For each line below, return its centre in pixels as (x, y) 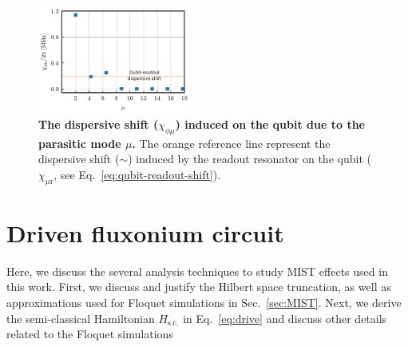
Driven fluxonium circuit (145, 232)
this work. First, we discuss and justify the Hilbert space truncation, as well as (199, 287)
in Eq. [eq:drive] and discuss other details (285, 318)
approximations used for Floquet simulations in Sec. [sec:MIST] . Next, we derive (204, 303)
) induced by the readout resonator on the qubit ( (250, 159)
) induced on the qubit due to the (270, 124)
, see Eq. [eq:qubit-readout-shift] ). (137, 174)
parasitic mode (80, 143)
